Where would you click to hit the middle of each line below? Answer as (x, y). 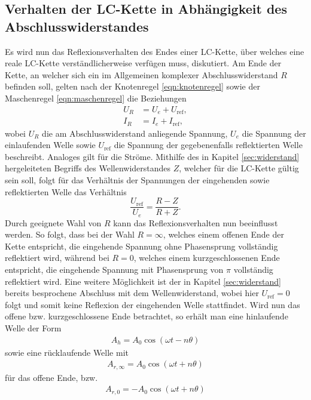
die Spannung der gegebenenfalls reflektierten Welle (208, 145)
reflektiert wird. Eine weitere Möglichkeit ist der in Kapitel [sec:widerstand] (143, 281)
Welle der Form (33, 327)
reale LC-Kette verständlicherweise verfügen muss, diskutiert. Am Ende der (143, 63)
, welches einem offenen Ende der (223, 234)
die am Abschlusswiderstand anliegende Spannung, (135, 133)
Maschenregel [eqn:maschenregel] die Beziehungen (96, 98)
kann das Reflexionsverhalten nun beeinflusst (196, 222)
